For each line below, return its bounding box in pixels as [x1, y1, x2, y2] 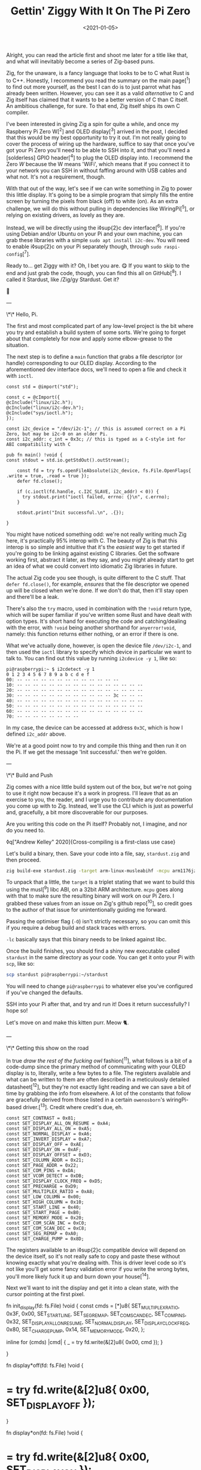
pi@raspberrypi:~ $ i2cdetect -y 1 [6, 666, 95, 672]
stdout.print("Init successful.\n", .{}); [17, 510, 124, 516]
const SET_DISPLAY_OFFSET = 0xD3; [6, 1152, 93, 1158]
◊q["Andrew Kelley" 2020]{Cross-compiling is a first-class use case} [6, 838, 176, 845]
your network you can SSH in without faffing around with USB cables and [6, 167, 187, 174]
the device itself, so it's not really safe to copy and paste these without [6, 1252, 181, 1260]
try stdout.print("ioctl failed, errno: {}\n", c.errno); [22, 493, 170, 500]
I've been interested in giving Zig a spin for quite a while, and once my [6, 120, 179, 127]
